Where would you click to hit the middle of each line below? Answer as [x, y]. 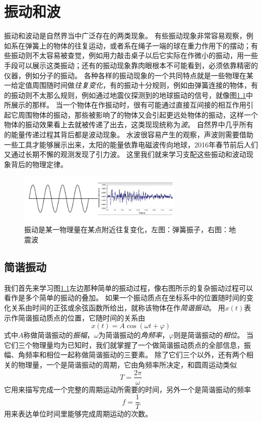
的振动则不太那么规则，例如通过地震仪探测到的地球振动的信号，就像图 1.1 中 [128, 95]
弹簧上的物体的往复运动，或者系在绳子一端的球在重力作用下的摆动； [138, 45]
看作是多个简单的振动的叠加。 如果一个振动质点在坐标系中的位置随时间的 [125, 298]
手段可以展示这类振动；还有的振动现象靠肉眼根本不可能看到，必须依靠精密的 [131, 65]
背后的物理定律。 [39, 164]
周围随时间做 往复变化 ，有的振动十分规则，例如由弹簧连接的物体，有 [145, 85]
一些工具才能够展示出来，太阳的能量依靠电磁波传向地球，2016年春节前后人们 [131, 144]
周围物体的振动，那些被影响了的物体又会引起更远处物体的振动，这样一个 [138, 114]
